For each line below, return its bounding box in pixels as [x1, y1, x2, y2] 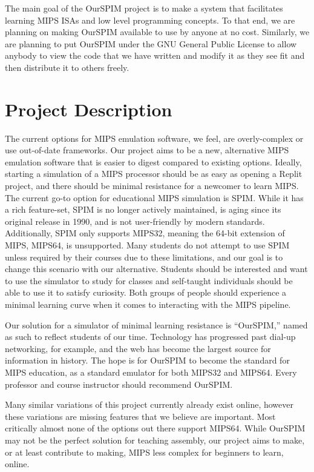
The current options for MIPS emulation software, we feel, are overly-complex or [5, 131, 304, 144]
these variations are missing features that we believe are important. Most [5, 410, 276, 422]
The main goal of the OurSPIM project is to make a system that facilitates [5, 2, 283, 14]
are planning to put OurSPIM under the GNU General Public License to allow [5, 37, 297, 50]
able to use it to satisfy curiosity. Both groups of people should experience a [5, 286, 287, 299]
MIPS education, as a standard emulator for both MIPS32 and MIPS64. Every [5, 365, 297, 378]
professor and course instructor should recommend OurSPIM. [5, 377, 233, 390]
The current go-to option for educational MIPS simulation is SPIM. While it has [5, 191, 304, 204]
